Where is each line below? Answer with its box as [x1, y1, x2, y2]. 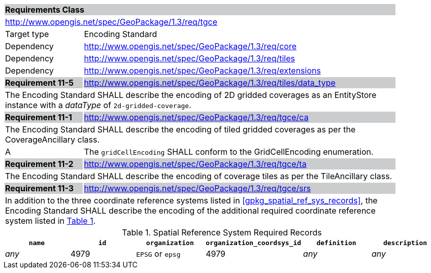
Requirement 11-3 [5, 183, 74, 193]
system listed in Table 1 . [5, 216, 96, 226]
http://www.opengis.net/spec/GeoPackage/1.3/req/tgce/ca [84, 112, 309, 122]
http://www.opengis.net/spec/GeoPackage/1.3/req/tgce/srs [84, 183, 311, 193]
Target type [5, 29, 49, 39]
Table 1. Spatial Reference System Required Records [122, 227, 322, 237]
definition [316, 239, 356, 247]
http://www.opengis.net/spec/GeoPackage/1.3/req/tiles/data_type [84, 78, 336, 88]
